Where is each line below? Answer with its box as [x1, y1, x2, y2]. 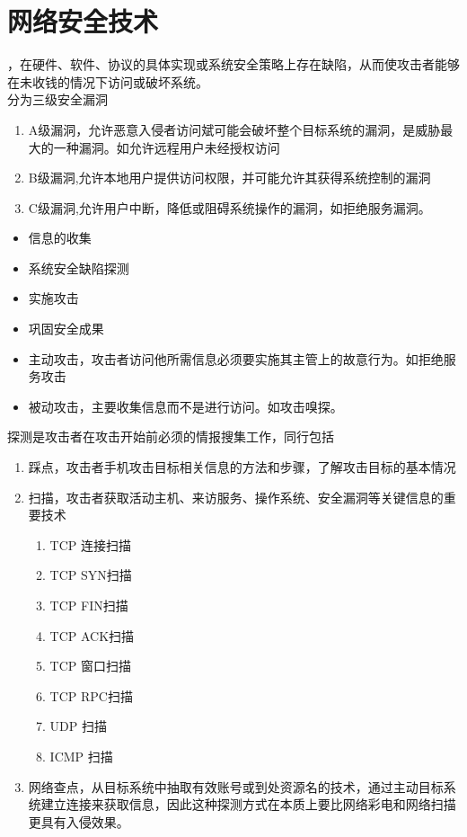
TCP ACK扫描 [49, 626, 135, 645]
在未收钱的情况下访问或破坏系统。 [7, 72, 208, 91]
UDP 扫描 [49, 717, 107, 735]
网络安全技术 [7, 3, 159, 40]
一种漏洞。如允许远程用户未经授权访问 [53, 138, 280, 156]
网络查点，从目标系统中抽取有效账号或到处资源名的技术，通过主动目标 [28, 777, 444, 796]
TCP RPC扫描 [49, 686, 133, 705]
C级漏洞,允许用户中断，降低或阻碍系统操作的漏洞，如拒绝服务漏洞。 [28, 198, 431, 217]
